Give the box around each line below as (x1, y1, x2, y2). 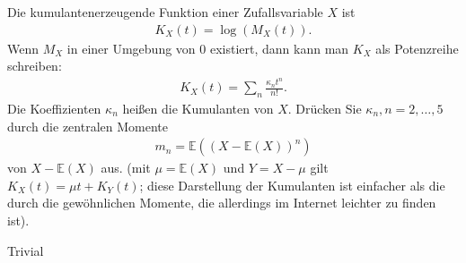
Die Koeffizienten (7, 98, 101, 117)
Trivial (7, 241, 44, 259)
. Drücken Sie (287, 98, 362, 117)
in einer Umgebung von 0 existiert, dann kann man (66, 38, 349, 57)
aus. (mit (101, 158, 151, 177)
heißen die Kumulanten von (122, 98, 274, 117)
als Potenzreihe (375, 38, 459, 57)
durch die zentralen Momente (7, 116, 168, 135)
